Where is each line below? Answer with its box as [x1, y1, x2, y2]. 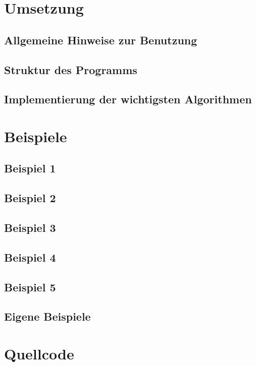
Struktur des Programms [4, 62, 137, 77]
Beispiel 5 [4, 279, 56, 294]
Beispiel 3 [4, 220, 56, 235]
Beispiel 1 [4, 160, 56, 176]
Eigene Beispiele [4, 309, 91, 324]
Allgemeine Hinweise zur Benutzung [4, 32, 197, 47]
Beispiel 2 [4, 190, 56, 206]
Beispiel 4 [4, 249, 56, 265]
